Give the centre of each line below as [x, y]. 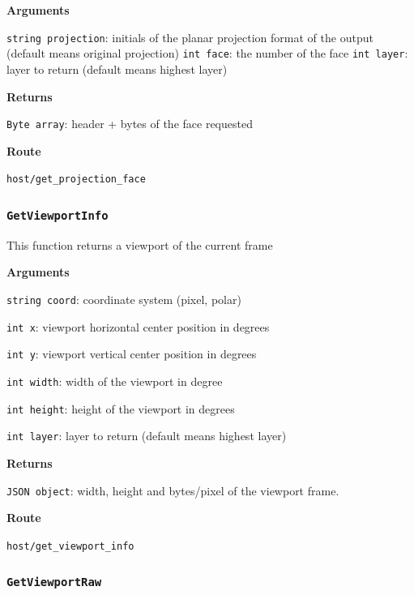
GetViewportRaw [54, 582]
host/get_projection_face [76, 180]
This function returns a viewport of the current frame [140, 244]
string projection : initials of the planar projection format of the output [190, 37]
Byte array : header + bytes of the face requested [130, 124]
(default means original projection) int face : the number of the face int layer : [207, 53]
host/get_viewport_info [70, 546]
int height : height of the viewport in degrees [121, 408]
